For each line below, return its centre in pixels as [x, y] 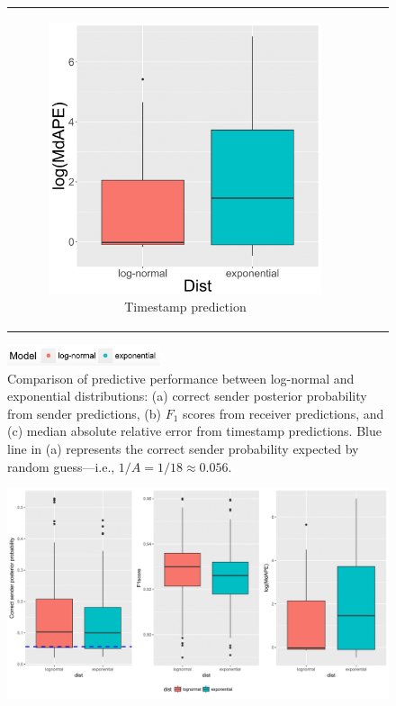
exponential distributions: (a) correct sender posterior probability [187, 396]
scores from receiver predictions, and [283, 413]
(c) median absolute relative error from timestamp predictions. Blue [194, 431]
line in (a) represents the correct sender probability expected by [183, 448]
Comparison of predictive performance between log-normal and [181, 378]
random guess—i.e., [61, 466]
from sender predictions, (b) [85, 413]
